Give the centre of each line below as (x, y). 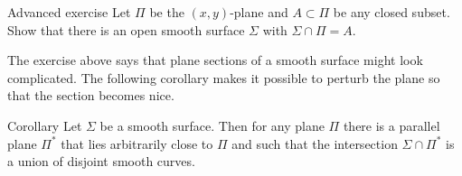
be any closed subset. (391, 12)
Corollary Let (45, 125)
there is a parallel (391, 125)
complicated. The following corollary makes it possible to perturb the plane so (224, 77)
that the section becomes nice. (91, 95)
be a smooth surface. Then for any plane (212, 125)
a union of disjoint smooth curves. (101, 161)
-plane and (259, 12)
